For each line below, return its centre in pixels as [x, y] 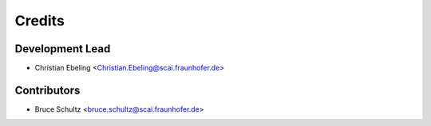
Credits [40, 21]
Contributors [47, 90]
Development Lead [63, 49]
